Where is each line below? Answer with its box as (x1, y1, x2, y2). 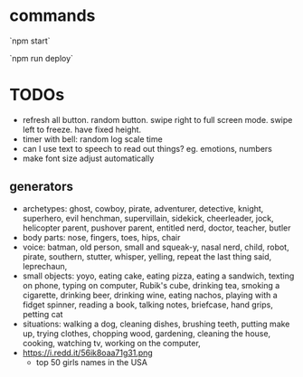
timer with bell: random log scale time (22, 133, 163, 145)
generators (9, 179, 74, 194)
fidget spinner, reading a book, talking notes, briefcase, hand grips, (22, 299, 273, 310)
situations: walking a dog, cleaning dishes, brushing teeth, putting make (22, 318, 290, 329)
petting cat (22, 308, 63, 319)
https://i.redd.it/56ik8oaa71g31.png (22, 347, 154, 358)
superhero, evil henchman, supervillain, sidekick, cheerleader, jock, (22, 212, 274, 223)
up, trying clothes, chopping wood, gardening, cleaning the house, (22, 327, 271, 339)
